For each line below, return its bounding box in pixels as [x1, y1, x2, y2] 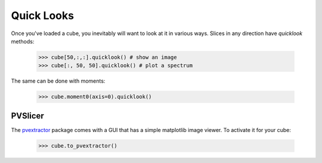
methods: [11, 37, 35, 45]
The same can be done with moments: [11, 77, 106, 84]
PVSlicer [11, 111, 44, 121]
